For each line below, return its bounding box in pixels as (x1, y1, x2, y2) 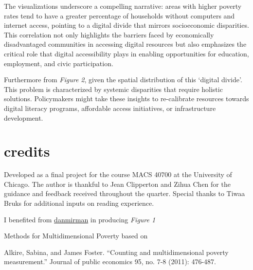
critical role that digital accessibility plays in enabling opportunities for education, (4, 48, 249, 58)
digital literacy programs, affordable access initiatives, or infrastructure (4, 103, 216, 113)
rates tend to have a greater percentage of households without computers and (4, 10, 235, 20)
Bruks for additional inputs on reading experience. (4, 198, 154, 208)
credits (4, 141, 50, 161)
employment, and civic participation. (4, 58, 113, 68)
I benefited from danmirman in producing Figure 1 (4, 214, 156, 224)
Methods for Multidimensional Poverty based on (4, 231, 148, 241)
